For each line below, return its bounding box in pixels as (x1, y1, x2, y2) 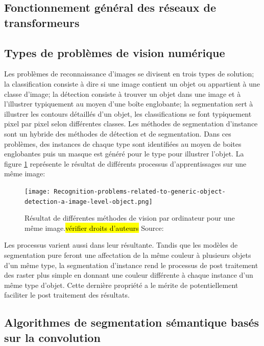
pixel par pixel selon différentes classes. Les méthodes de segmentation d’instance (4, 118, 258, 129)
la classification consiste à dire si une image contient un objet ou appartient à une (4, 78, 260, 89)
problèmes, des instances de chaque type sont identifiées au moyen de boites (4, 138, 242, 149)
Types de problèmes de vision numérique (4, 44, 225, 60)
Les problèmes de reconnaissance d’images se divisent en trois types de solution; (4, 68, 254, 79)
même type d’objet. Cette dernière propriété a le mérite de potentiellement (4, 279, 238, 290)
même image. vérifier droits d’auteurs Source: (25, 222, 164, 233)
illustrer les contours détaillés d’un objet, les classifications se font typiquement (4, 108, 252, 119)
